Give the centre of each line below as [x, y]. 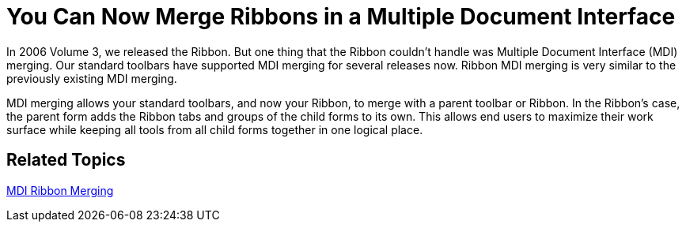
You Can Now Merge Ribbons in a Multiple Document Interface [341, 17]
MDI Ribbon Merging [60, 190]
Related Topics [66, 160]
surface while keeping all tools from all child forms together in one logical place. [215, 129]
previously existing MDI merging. [92, 78]
